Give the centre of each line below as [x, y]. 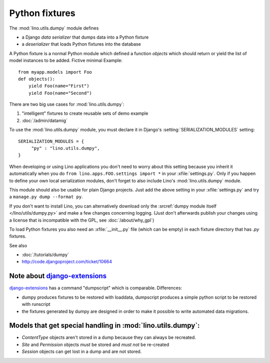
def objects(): [37, 79]
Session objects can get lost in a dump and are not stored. [82, 351]
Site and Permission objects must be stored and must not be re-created [95, 344]
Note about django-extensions [58, 276]
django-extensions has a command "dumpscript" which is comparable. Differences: [96, 288]
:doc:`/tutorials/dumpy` [45, 255]
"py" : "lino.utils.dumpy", [65, 148]
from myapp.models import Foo [55, 72]
